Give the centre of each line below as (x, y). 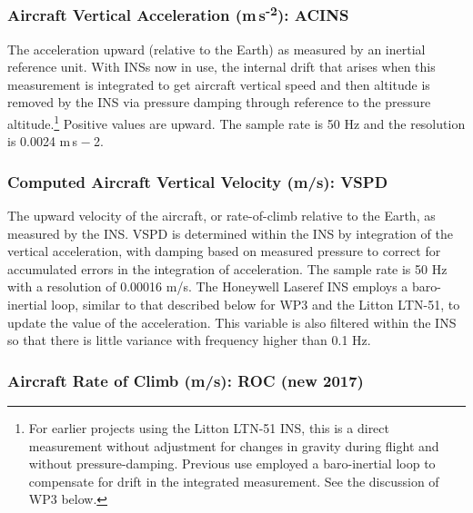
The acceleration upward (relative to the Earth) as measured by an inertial (216, 49)
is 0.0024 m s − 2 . (55, 141)
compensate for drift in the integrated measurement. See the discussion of (234, 481)
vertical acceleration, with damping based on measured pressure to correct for (224, 251)
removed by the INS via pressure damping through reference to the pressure (219, 102)
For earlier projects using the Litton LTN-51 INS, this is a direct (209, 428)
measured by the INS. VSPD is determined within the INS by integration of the (230, 233)
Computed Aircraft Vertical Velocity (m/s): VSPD (198, 181)
